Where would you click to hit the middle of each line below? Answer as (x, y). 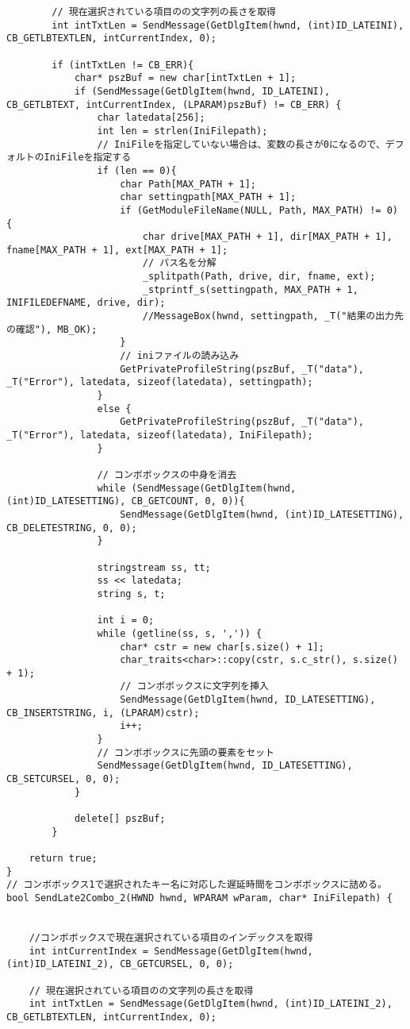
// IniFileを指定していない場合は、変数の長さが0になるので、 (241, 144)
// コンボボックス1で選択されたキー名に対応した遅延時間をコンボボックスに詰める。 (197, 885)
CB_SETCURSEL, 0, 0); (63, 779)
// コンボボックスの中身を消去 (167, 474)
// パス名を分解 (179, 263)
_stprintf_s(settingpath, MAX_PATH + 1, (250, 289)
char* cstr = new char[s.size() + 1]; (222, 647)
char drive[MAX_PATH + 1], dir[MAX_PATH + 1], (267, 237)
